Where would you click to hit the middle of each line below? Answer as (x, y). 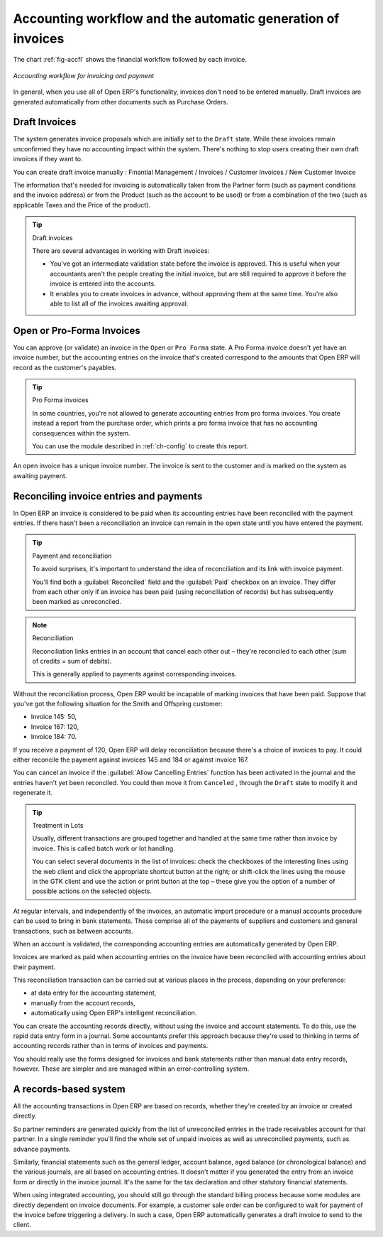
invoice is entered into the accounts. (103, 283)
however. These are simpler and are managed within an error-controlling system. (131, 1069)
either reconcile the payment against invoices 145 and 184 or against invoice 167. (131, 760)
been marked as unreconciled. (77, 602)
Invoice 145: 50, (54, 717)
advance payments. (42, 1149)
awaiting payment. (40, 475)
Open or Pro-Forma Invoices (77, 330)
